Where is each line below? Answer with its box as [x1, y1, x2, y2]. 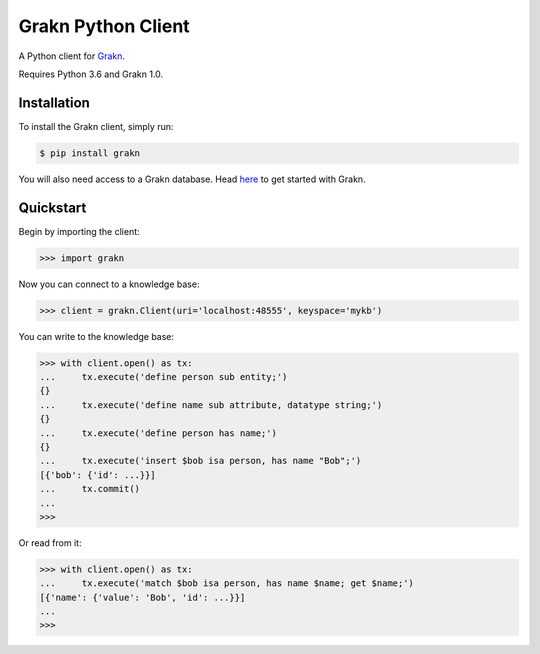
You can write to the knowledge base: [18, 330, 175, 342]
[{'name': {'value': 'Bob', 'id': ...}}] [39, 591, 246, 603]
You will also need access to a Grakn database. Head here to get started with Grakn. [18, 173, 366, 185]
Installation [18, 94, 90, 111]
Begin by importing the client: [18, 225, 140, 237]
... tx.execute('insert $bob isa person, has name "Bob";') [39, 455, 362, 467]
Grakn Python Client [18, 15, 190, 37]
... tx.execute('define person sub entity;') [39, 371, 288, 383]
